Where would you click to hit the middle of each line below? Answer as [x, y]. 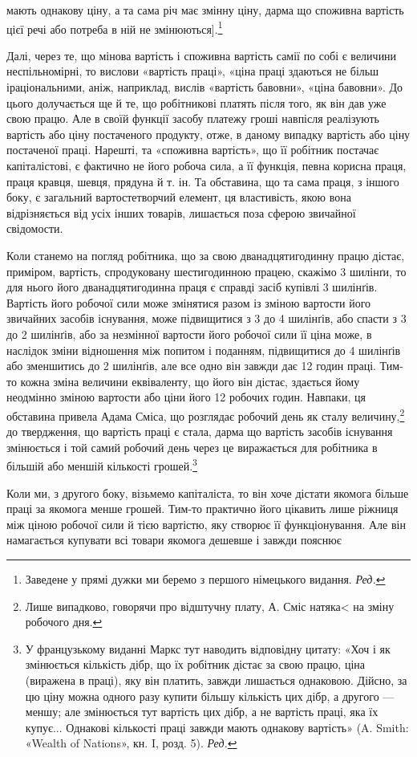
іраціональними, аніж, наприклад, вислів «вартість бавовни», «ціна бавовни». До [205, 87]
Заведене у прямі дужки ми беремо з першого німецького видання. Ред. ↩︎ [205, 578]
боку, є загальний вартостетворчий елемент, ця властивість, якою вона [179, 197]
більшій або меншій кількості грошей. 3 [102, 464]
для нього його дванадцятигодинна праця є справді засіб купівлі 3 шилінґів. [192, 287]
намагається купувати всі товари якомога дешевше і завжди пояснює [174, 540]
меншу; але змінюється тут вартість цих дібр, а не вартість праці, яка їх [202, 712]
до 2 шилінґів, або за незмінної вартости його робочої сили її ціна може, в [189, 334]
